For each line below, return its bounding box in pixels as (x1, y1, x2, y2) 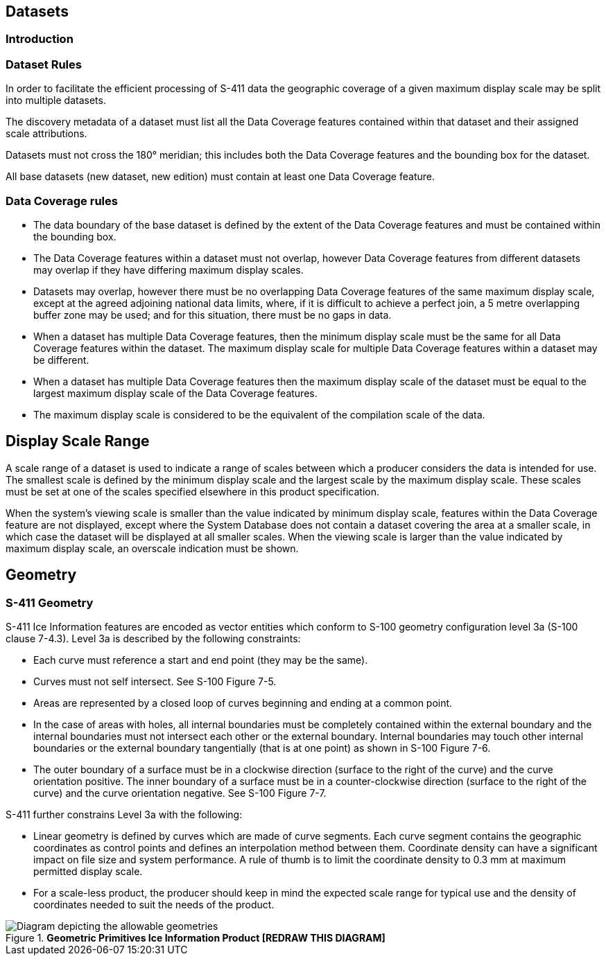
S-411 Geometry (6, 595, 94, 610)
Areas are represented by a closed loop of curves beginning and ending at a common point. (33, 696, 453, 709)
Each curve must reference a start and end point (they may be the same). (33, 653, 368, 666)
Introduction (6, 32, 73, 46)
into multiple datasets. (6, 94, 106, 107)
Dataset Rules (6, 57, 82, 71)
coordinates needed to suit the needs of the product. (33, 898, 275, 910)
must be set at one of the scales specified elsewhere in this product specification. (6, 485, 380, 497)
